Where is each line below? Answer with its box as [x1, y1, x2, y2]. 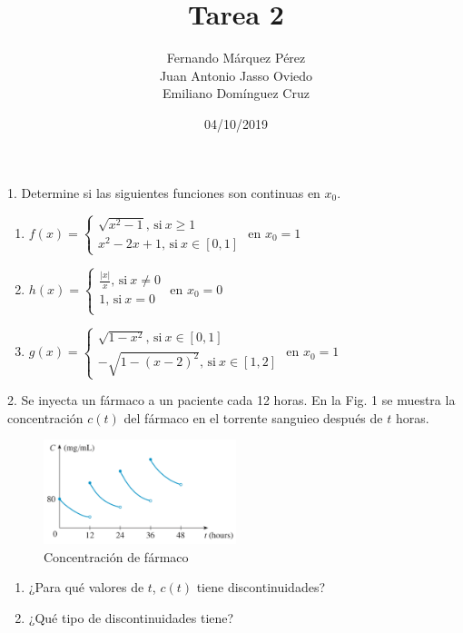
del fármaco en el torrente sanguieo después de [123, 408, 383, 427]
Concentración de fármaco [44, 547, 189, 566]
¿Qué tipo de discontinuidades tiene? [28, 608, 234, 627]
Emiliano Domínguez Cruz [163, 84, 310, 103]
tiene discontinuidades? [196, 578, 326, 597]
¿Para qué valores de [28, 578, 144, 597]
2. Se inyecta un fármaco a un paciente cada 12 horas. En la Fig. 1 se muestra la [7, 391, 456, 410]
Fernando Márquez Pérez [166, 48, 306, 67]
